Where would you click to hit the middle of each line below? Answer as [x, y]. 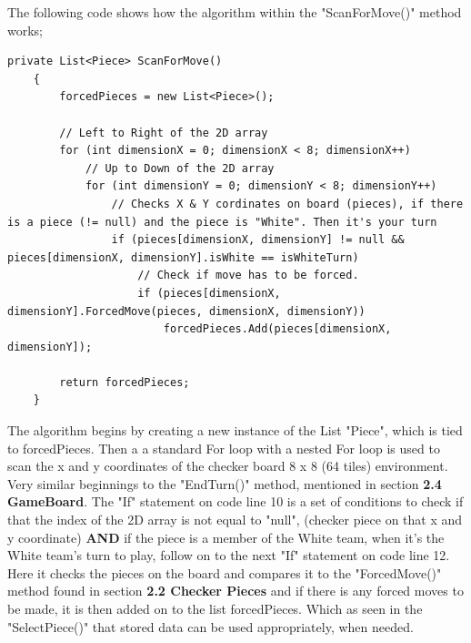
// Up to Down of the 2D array [180, 168]
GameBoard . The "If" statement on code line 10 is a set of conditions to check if [235, 501]
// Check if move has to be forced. [248, 276]
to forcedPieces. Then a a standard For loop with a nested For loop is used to [224, 448]
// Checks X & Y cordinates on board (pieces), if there [287, 204]
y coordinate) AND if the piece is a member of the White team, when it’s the [226, 537]
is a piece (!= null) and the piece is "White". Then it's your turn [222, 222]
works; [25, 30]
